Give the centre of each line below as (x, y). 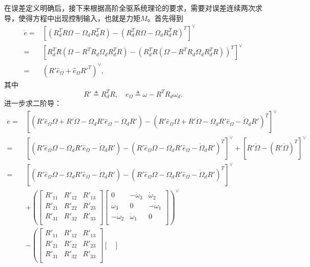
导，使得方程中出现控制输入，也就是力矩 (72, 18)
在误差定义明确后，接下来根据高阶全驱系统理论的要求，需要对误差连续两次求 (133, 8)
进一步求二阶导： (33, 103)
